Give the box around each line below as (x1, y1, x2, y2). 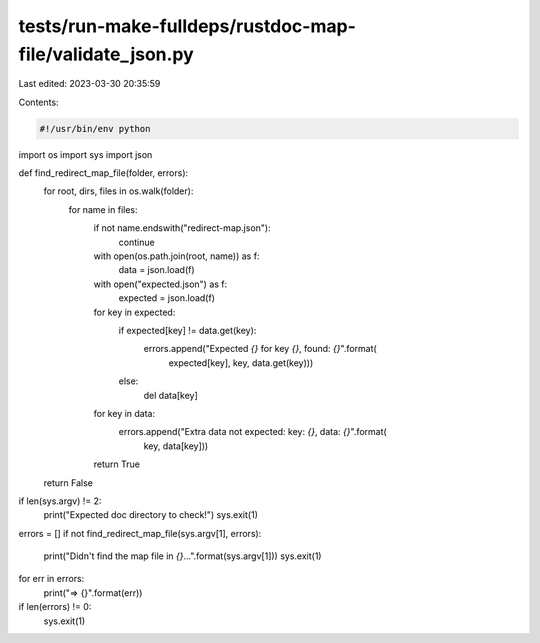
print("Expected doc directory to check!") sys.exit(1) (43, 509, 259, 521)
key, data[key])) (143, 440, 209, 452)
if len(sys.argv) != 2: (18, 495, 102, 507)
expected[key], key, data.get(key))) (168, 356, 314, 369)
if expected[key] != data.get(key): (118, 325, 257, 336)
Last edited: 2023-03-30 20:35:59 (18, 78, 161, 90)
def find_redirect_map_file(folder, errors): (18, 167, 189, 179)
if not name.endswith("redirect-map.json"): (93, 222, 271, 234)
